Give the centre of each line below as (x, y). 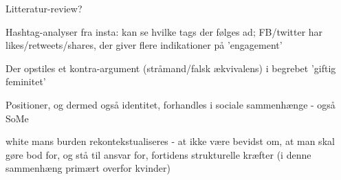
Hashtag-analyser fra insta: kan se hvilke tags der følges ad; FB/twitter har (164, 31)
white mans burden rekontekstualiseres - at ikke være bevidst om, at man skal (170, 141)
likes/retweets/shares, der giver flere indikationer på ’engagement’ (144, 45)
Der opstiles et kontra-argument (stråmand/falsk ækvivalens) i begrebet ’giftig (171, 68)
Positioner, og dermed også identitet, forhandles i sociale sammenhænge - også (170, 104)
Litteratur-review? (44, 8)
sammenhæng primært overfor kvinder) (88, 168)
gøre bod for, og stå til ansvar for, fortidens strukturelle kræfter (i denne (158, 154)
